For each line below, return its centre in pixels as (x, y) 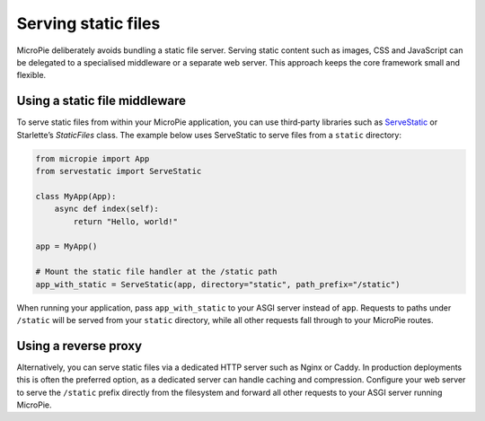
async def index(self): (106, 209)
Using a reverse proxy (79, 346)
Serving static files (88, 23)
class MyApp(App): (76, 196)
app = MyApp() (66, 246)
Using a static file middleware (101, 101)
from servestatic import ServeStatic (119, 171)
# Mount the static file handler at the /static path (156, 272)
